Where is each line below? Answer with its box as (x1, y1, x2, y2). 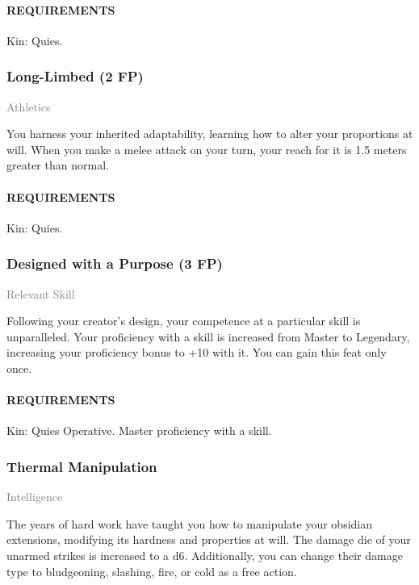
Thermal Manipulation (6, 456, 157, 476)
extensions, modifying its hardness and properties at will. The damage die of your (6, 531, 411, 548)
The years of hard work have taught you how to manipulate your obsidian (6, 515, 372, 532)
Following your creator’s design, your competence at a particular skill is (6, 312, 361, 329)
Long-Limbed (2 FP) (6, 66, 144, 86)
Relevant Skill (6, 285, 75, 302)
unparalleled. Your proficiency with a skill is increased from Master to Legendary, (6, 328, 410, 345)
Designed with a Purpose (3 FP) (6, 253, 223, 274)
